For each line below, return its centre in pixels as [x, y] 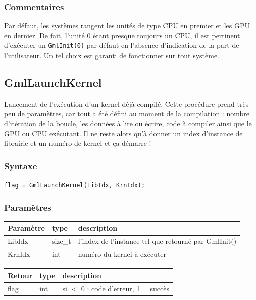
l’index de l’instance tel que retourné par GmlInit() [157, 241]
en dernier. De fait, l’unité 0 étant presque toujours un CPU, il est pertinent [122, 35]
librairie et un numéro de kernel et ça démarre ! [78, 143]
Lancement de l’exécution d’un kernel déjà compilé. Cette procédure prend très [126, 103]
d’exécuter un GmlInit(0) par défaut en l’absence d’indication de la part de [122, 45]
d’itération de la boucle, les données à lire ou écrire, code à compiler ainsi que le [128, 123]
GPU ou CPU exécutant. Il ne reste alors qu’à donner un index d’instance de [123, 133]
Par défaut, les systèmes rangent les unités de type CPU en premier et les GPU [127, 26]
